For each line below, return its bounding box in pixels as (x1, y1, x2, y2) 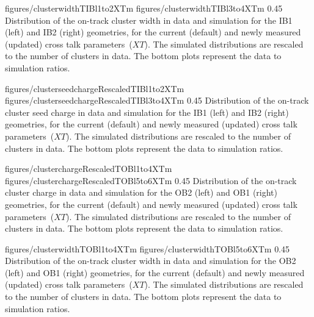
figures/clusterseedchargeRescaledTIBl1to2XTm (5, 82, 184, 94)
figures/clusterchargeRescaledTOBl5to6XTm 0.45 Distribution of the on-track (5, 174, 297, 187)
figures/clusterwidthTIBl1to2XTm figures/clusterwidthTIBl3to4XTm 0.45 (5, 2, 283, 14)
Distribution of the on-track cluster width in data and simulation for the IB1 (5, 13, 293, 26)
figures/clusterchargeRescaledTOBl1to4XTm (5, 162, 172, 175)
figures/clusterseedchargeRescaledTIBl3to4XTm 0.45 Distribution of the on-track (5, 94, 309, 107)
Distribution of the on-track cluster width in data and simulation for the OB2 (5, 254, 296, 267)
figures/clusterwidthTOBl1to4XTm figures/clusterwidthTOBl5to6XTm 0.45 (5, 242, 290, 255)
